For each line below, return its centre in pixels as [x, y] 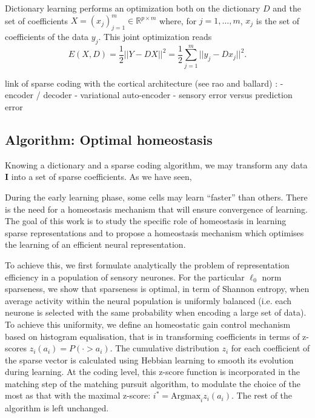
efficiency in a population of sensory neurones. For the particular [125, 277]
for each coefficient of [270, 348]
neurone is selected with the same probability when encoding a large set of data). [156, 312]
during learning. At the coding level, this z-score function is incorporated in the [152, 372]
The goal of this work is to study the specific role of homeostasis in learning [146, 221]
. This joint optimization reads [155, 36]
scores [16, 348]
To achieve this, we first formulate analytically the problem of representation [147, 264]
